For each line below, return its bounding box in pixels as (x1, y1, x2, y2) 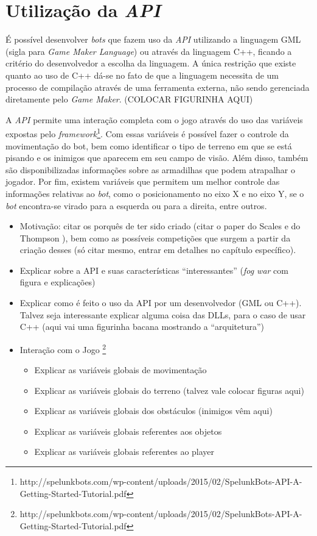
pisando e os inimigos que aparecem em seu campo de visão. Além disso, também (5, 151, 308, 164)
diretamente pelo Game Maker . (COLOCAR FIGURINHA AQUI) (5, 93, 253, 105)
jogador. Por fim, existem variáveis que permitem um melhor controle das (5, 175, 280, 188)
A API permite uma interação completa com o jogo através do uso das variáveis (5, 113, 303, 126)
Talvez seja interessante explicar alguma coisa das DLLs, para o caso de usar (19, 308, 306, 321)
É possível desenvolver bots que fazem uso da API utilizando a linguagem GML (5, 33, 301, 46)
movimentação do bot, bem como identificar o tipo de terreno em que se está (5, 139, 292, 152)
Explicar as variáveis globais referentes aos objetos (34, 424, 222, 437)
